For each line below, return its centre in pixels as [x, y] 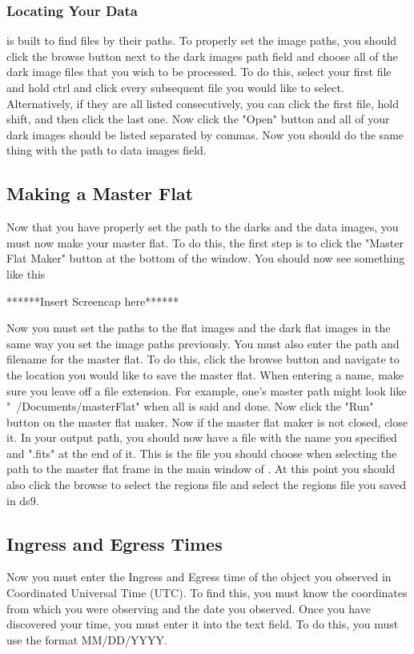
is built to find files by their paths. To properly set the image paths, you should [202, 40]
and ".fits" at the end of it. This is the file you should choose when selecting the [202, 453]
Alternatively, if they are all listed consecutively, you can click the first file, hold [203, 103]
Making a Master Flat [100, 193]
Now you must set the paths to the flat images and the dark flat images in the [199, 328]
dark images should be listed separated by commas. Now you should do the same [205, 134]
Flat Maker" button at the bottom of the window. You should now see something [206, 258]
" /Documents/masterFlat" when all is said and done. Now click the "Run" [190, 406]
